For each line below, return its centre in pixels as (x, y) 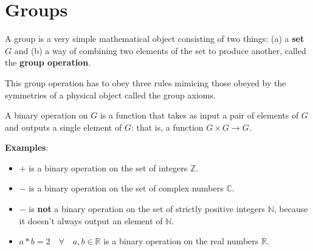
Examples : (27, 147)
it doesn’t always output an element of (91, 220)
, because (291, 209)
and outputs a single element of (64, 127)
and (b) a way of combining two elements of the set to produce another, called (160, 50)
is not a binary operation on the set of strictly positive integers (147, 209)
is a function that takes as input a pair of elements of (199, 115)
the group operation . (48, 62)
